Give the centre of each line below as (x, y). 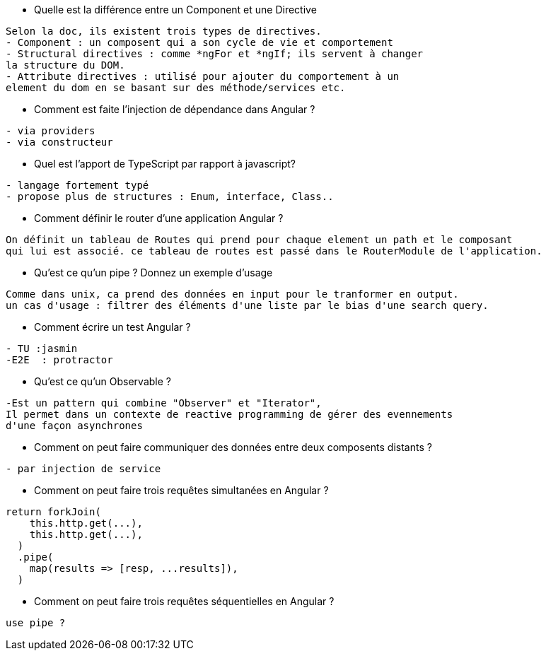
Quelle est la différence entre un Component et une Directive (175, 10)
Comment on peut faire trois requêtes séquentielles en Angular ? (184, 601)
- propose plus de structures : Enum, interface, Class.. (170, 197)
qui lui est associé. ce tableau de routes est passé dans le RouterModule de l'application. (274, 251)
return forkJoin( (53, 512)
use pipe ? (36, 623)
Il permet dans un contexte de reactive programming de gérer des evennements (230, 414)
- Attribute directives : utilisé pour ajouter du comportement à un (203, 76)
